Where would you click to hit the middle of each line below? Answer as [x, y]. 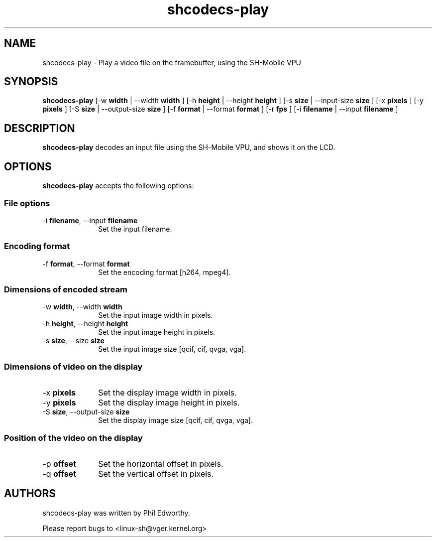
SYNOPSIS [31, 82]
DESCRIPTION [40, 128]
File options [27, 203]
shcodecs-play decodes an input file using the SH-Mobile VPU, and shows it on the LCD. [189, 147]
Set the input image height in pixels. [157, 332]
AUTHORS [30, 494]
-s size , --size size [73, 341]
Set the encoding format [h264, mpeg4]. [164, 272]
